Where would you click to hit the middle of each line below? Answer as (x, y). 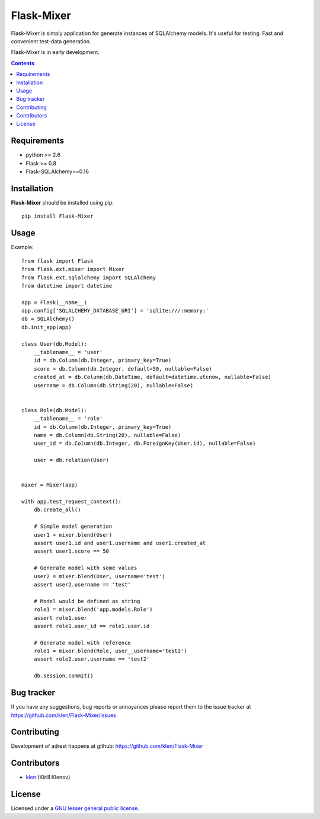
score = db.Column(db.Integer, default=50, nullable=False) (123, 369)
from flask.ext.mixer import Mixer (73, 269)
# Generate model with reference (82, 643)
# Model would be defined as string (87, 601)
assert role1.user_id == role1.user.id (92, 626)
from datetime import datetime (67, 286)
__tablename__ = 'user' (68, 352)
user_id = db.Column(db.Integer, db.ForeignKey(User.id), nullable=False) (145, 444)
